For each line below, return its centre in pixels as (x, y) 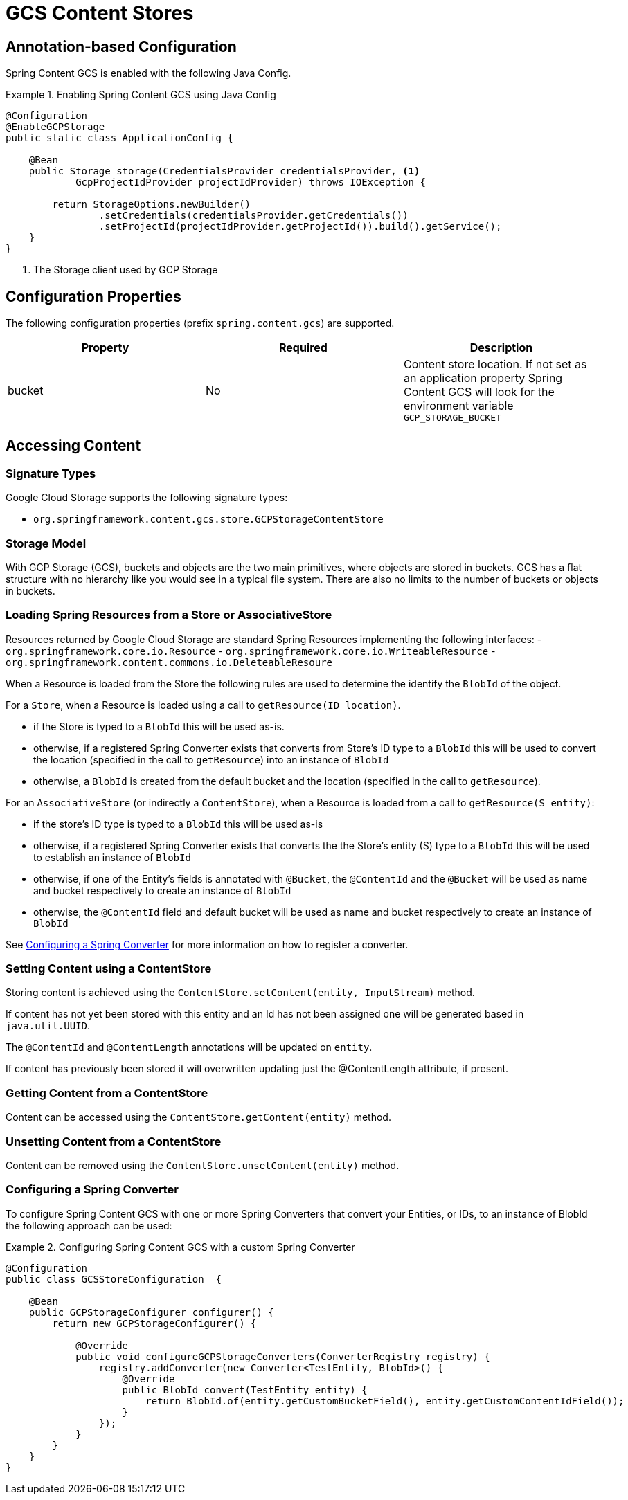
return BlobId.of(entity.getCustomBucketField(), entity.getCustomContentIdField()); (385, 1401)
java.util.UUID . (48, 1026)
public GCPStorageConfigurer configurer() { (151, 1312)
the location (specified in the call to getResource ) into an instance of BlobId (211, 759)
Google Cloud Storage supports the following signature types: (147, 498)
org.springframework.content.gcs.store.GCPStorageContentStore (208, 519)
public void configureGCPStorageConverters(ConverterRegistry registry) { (283, 1356)
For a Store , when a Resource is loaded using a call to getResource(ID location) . (203, 705)
